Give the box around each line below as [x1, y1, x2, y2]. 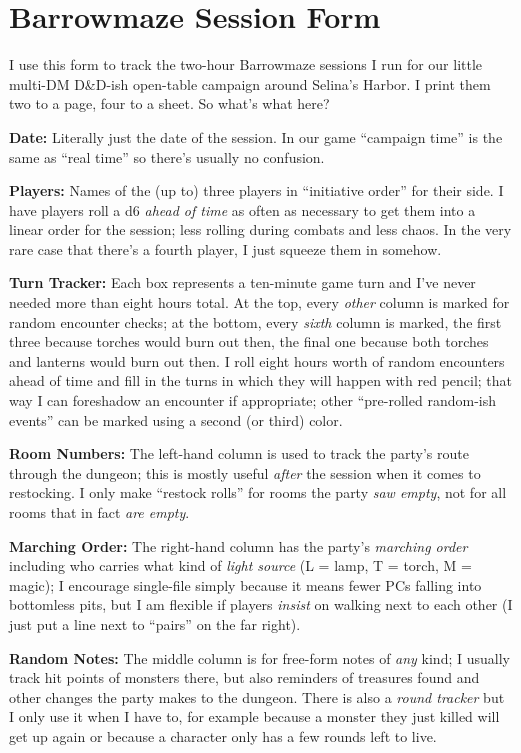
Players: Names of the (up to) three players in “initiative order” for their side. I [9, 180, 504, 201]
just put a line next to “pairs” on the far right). [9, 613, 301, 634]
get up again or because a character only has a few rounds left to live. [9, 725, 437, 746]
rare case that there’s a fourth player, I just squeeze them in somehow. [9, 238, 442, 259]
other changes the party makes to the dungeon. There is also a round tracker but [9, 686, 505, 707]
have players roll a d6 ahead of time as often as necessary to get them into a [9, 199, 476, 220]
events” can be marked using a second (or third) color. [9, 409, 343, 430]
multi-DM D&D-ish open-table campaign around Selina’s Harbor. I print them [9, 73, 491, 94]
